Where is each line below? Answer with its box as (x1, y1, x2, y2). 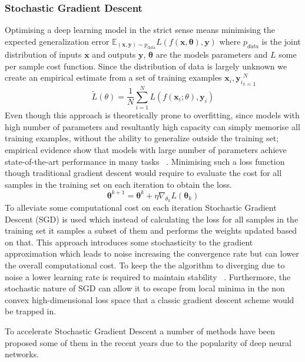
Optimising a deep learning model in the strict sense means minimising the (5, 24, 276, 36)
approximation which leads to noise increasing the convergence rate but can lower (5, 247, 299, 260)
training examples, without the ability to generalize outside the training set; (5, 132, 279, 144)
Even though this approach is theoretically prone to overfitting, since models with (5, 109, 300, 121)
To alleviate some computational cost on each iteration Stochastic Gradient (5, 201, 277, 213)
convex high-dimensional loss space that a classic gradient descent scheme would (5, 293, 294, 305)
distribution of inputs (5, 48, 82, 61)
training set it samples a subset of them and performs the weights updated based (5, 224, 297, 237)
